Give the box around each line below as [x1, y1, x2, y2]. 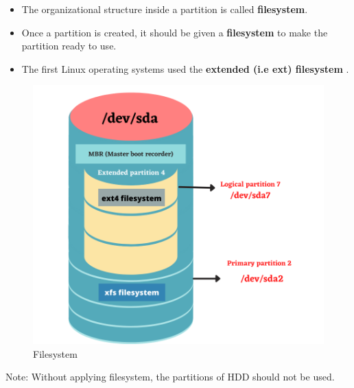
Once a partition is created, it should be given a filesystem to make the [21, 25, 328, 39]
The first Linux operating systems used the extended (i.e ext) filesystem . [21, 61, 349, 76]
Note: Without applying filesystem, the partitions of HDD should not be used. [5, 369, 335, 384]
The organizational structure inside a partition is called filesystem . [21, 2, 308, 16]
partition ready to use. [21, 38, 117, 53]
